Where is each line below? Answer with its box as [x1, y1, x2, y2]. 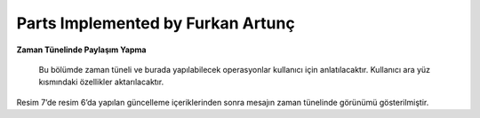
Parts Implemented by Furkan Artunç [16, 13, 295, 33]
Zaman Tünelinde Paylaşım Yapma [16, 44, 147, 55]
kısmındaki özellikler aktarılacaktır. [38, 76, 164, 88]
